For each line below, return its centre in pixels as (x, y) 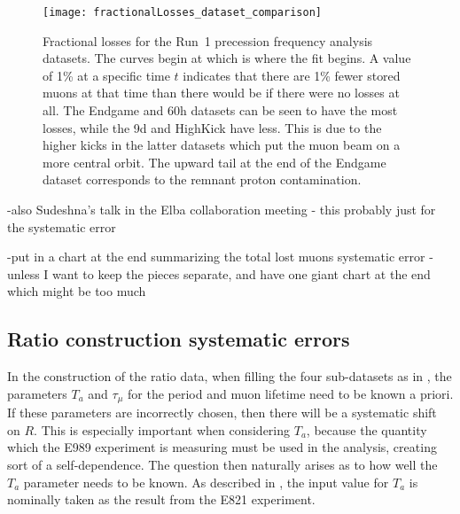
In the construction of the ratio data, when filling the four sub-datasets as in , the (230, 376)
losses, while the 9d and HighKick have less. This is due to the (212, 127)
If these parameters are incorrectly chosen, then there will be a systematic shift (222, 413)
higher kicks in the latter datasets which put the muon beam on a (222, 145)
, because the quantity (366, 429)
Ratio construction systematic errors (179, 339)
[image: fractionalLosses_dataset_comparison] (182, 12)
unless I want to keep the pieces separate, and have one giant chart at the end (219, 273)
